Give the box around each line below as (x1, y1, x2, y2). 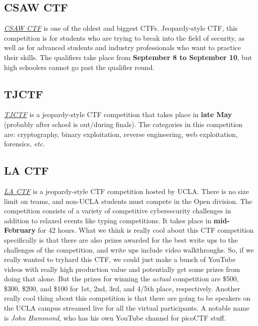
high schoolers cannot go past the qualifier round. (4, 62, 155, 72)
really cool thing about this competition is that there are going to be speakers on (4, 293, 251, 303)
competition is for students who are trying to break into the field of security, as (4, 32, 245, 43)
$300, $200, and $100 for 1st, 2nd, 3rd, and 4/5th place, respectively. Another (4, 283, 240, 293)
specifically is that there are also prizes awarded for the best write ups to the (4, 234, 238, 245)
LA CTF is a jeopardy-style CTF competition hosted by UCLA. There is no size (4, 186, 249, 196)
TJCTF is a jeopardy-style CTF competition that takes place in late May (4, 109, 232, 120)
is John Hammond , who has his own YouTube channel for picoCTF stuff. (4, 312, 226, 323)
